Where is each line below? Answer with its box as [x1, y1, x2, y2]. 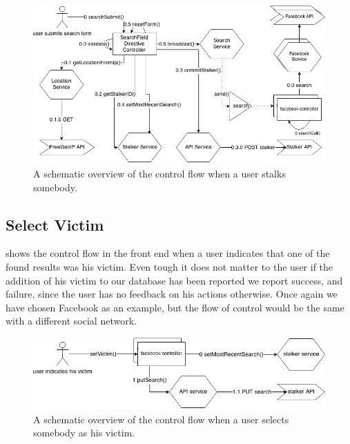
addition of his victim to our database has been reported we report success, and [6, 273, 343, 287]
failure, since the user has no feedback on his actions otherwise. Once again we [6, 287, 338, 301]
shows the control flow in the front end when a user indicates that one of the [6, 246, 330, 260]
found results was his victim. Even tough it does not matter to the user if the [6, 260, 333, 274]
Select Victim [6, 213, 104, 235]
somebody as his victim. [33, 425, 135, 440]
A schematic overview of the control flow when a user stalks [33, 166, 286, 181]
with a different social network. [6, 313, 137, 328]
